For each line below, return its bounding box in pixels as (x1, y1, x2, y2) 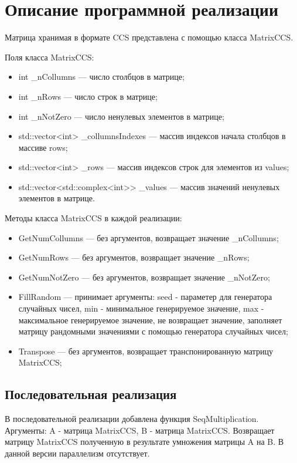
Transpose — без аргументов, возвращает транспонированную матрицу (18, 344, 273, 357)
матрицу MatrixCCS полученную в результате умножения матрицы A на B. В (5, 435, 284, 448)
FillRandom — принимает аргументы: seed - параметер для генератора (18, 290, 272, 303)
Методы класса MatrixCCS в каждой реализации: (5, 212, 182, 224)
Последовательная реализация (5, 385, 177, 403)
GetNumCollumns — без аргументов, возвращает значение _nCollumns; (18, 231, 279, 244)
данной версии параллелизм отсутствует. (5, 447, 150, 459)
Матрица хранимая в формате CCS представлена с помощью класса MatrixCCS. (5, 31, 293, 43)
